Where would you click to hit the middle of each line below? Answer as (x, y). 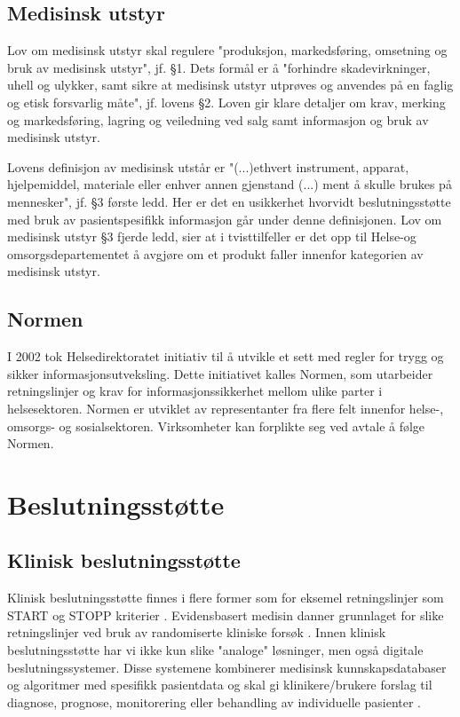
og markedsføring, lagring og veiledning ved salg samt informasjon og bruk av (218, 119)
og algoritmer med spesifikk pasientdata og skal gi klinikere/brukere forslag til (220, 685)
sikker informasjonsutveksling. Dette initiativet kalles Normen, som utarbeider (220, 373)
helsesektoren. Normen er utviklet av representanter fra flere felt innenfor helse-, (226, 408)
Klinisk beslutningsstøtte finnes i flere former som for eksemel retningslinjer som (226, 598)
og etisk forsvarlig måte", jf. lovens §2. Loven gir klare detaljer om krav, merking (226, 102)
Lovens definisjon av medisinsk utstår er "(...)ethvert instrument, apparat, (208, 166)
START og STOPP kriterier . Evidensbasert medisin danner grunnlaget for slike (226, 615)
